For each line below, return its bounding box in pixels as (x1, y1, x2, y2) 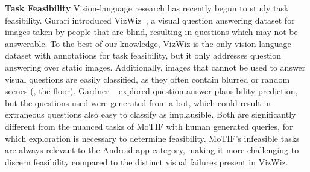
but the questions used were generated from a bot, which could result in (5, 96, 271, 109)
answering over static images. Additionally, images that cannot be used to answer (5, 60, 306, 73)
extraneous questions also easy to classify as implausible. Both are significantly (5, 108, 296, 121)
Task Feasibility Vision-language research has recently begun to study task (5, 2, 289, 14)
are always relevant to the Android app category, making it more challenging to (5, 144, 299, 156)
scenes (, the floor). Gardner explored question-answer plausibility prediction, (5, 84, 298, 97)
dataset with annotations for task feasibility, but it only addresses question (5, 49, 282, 62)
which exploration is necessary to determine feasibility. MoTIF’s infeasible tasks (5, 132, 300, 144)
